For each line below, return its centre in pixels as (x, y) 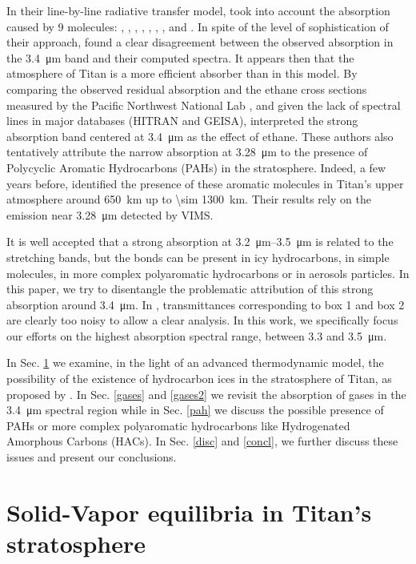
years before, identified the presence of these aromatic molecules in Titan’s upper (205, 183)
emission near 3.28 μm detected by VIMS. (110, 214)
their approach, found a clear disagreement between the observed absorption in (200, 42)
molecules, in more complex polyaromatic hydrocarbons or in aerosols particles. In (208, 273)
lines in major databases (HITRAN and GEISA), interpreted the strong (182, 121)
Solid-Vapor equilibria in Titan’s (189, 512)
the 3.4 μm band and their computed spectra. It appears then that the (180, 57)
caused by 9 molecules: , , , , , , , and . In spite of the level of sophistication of (198, 26)
